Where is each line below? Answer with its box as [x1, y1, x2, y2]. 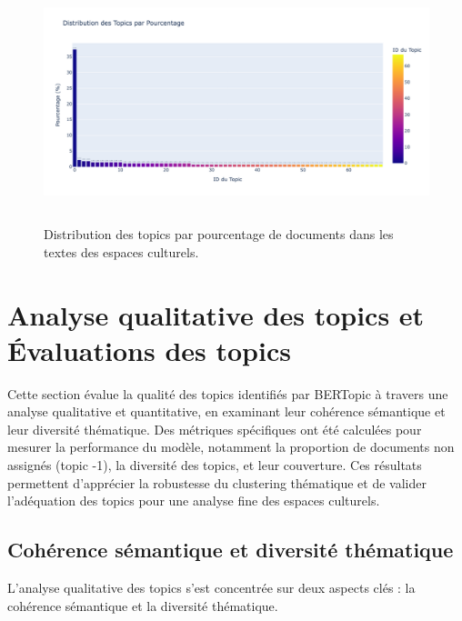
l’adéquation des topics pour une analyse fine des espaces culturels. [7, 491, 380, 510]
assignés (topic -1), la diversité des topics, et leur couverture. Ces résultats [7, 456, 422, 475]
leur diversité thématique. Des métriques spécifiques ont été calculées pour [7, 419, 422, 438]
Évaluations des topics [7, 331, 291, 368]
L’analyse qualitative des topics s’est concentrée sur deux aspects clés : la [7, 578, 416, 597]
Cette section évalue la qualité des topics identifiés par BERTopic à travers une [7, 384, 448, 403]
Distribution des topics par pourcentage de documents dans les [44, 225, 394, 244]
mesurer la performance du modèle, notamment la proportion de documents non [7, 437, 455, 456]
